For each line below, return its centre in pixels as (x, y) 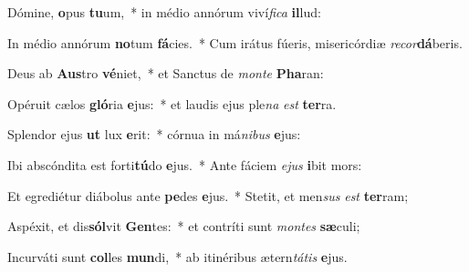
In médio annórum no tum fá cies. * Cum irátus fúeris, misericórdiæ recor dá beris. (235, 42)
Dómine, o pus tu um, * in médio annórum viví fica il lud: (164, 12)
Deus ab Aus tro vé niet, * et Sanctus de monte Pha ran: (166, 73)
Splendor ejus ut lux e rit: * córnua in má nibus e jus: (154, 134)
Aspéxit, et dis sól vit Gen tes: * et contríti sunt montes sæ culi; (184, 226)
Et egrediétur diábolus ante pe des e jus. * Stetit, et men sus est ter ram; (208, 195)
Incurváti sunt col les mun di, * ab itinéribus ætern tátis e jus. (177, 256)
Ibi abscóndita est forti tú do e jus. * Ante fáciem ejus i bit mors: (185, 164)
